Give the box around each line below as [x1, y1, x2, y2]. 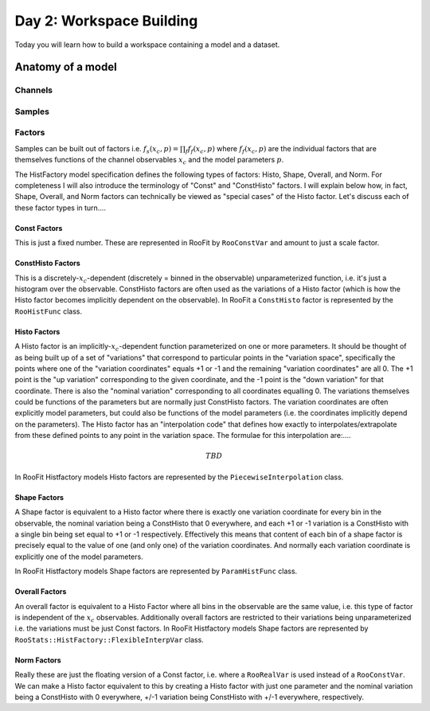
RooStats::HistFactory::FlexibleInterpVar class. [14, 635, 205, 644]
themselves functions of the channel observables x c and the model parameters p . [14, 155, 284, 166]
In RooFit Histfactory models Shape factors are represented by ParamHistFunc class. [14, 566, 298, 576]
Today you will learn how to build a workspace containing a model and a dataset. [14, 40, 280, 49]
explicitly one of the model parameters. [14, 552, 143, 561]
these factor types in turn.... [14, 203, 107, 213]
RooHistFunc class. [14, 307, 83, 316]
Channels [14, 84, 53, 96]
